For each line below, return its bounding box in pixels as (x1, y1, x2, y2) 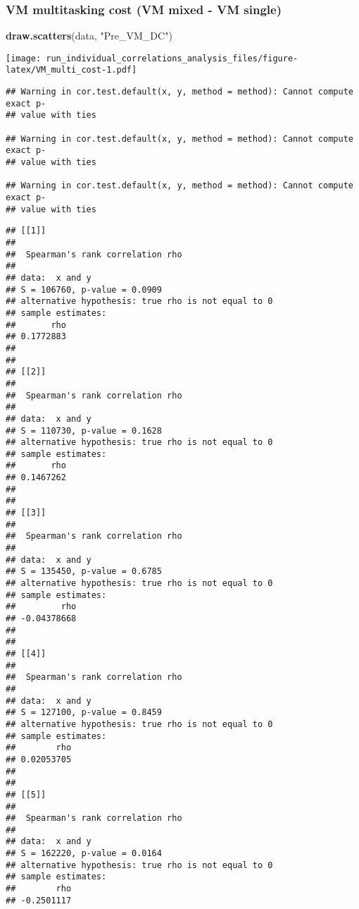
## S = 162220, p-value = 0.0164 (6, 848, 162, 859)
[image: (6, 53, 42, 63)
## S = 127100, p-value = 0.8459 (6, 707, 162, 718)
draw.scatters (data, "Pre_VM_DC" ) (6, 28, 172, 43)
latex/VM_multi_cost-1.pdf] (6, 65, 137, 75)
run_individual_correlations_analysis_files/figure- (46, 53, 298, 63)
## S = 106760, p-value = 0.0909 (6, 284, 162, 295)
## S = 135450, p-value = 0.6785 (6, 566, 162, 577)
